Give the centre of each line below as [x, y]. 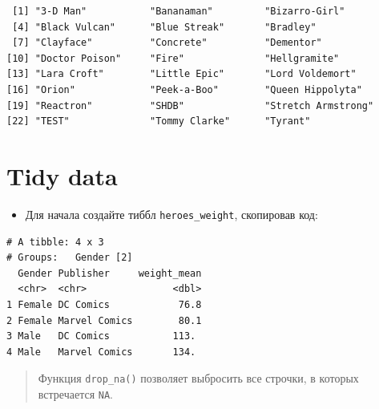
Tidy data [62, 175]
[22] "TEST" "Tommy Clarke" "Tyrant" [159, 121]
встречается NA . [76, 393]
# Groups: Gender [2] [70, 258]
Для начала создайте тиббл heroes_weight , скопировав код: [171, 214]
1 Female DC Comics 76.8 [104, 304]
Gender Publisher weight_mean [110, 273]
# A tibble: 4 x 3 [55, 242]
